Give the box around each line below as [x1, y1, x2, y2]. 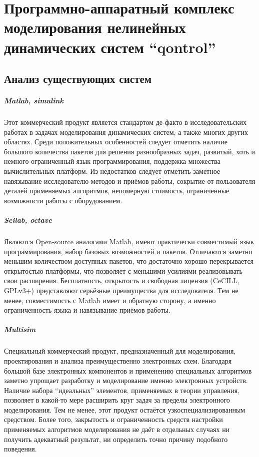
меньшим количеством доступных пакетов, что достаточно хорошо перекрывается [4, 256, 254, 266]
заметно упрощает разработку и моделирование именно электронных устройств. [4, 375, 248, 386]
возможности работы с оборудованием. [4, 195, 122, 205]
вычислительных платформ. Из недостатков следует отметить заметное [4, 166, 220, 176]
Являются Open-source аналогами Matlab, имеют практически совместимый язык [4, 236, 254, 246]
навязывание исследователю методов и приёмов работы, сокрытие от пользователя [4, 175, 255, 186]
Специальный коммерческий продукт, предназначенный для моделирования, [4, 346, 236, 356]
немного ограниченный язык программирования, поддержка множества [4, 156, 220, 166]
